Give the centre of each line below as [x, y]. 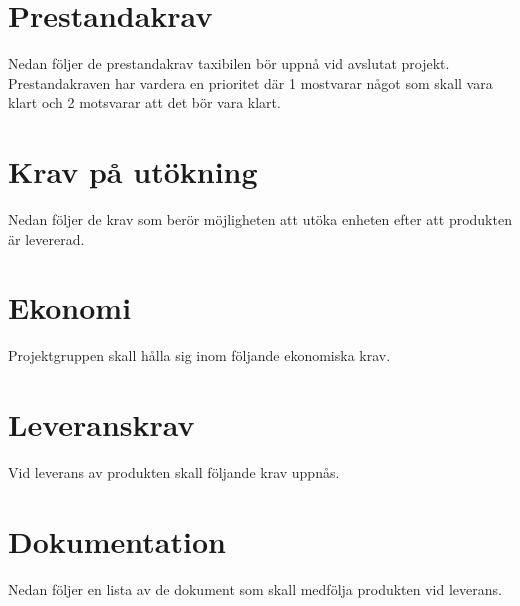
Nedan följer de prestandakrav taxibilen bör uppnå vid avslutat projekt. [229, 63]
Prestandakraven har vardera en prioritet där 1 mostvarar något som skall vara [250, 82]
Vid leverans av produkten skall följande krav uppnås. [174, 472]
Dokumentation [117, 540]
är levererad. [46, 238]
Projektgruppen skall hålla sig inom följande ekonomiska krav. [199, 355]
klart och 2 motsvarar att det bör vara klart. [144, 102]
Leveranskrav [101, 424]
